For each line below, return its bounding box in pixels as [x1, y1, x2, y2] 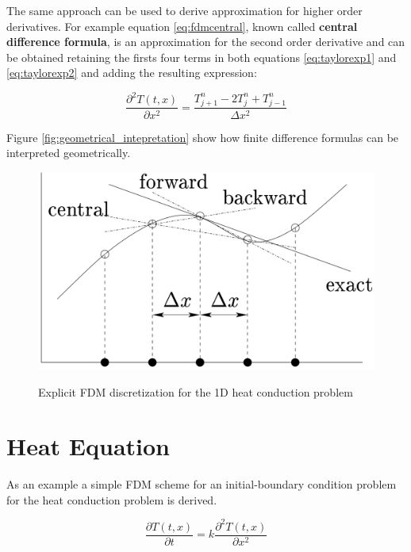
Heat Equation [6, 430, 170, 462]
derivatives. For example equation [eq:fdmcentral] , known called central [6, 17, 358, 34]
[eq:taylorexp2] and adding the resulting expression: [6, 64, 257, 81]
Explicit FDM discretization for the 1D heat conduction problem [38, 383, 353, 400]
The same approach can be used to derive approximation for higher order [6, 2, 363, 18]
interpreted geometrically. [6, 144, 131, 161]
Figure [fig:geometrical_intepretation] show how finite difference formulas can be [6, 128, 399, 145]
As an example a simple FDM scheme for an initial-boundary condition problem [6, 476, 397, 493]
